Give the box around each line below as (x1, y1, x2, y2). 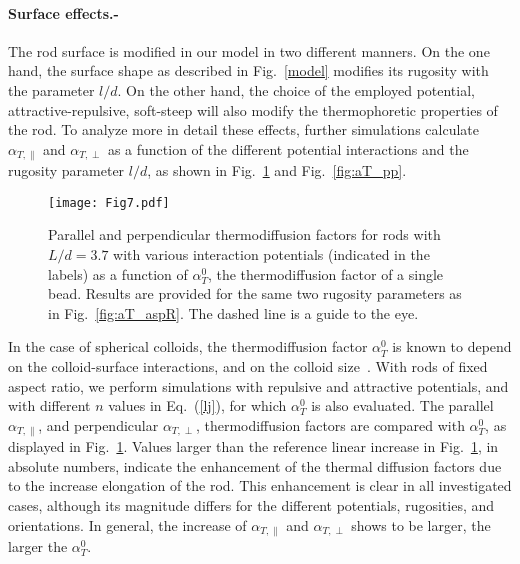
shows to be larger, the (351, 514, 491, 535)
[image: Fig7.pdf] (48, 195, 170, 210)
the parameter (8, 79, 95, 100)
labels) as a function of (48, 263, 188, 284)
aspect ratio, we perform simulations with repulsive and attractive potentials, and (8, 375, 509, 396)
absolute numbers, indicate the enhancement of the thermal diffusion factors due (8, 455, 502, 476)
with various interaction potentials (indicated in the (113, 244, 430, 265)
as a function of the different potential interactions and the (107, 138, 469, 159)
